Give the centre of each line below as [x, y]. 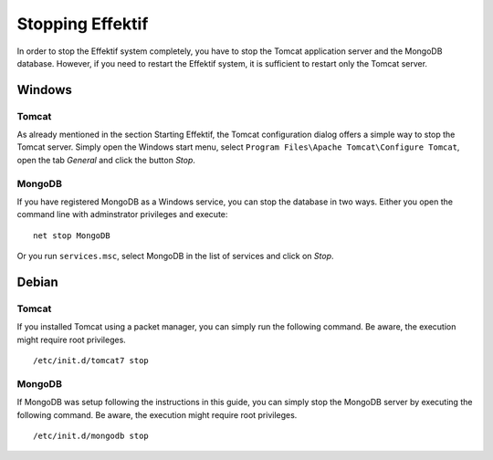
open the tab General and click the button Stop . [106, 160]
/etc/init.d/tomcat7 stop [91, 361]
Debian [37, 282]
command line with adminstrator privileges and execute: [122, 214]
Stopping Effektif [83, 24]
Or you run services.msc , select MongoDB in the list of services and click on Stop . [175, 256]
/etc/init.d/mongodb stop [91, 436]
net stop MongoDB [72, 235]
